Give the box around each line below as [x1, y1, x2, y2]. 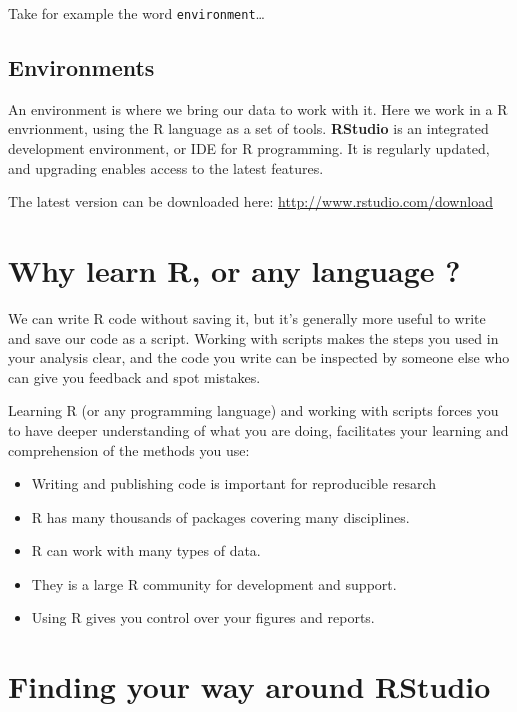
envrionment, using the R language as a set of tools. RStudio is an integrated [8, 118, 489, 139]
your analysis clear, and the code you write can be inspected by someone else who [8, 347, 510, 368]
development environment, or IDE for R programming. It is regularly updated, [8, 138, 490, 159]
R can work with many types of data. [31, 540, 261, 561]
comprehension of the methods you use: [8, 439, 250, 460]
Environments [8, 52, 155, 83]
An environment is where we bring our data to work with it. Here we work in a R [8, 98, 508, 119]
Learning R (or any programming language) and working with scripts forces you [8, 400, 499, 421]
